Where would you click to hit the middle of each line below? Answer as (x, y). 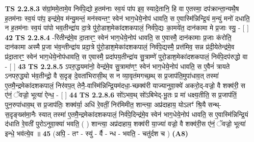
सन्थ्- (215, 104)
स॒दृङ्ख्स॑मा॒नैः (21, 114)
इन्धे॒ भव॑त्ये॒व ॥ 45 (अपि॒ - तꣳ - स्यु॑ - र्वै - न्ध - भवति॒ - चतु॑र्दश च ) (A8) (97, 133)
